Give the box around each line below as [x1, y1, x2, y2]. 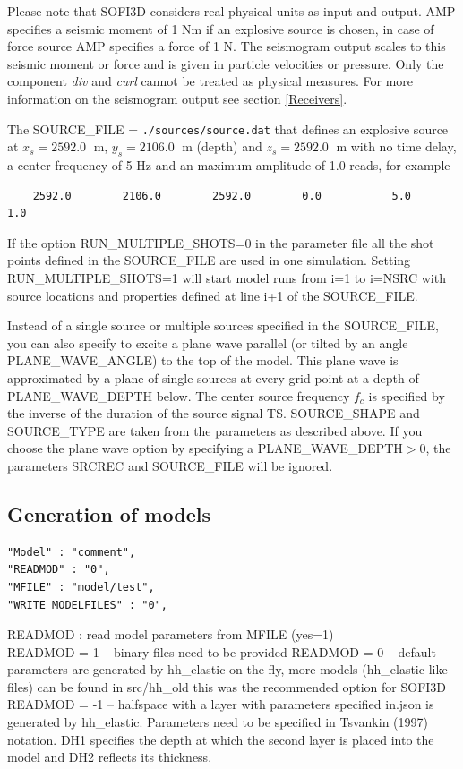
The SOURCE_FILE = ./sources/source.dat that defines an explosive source [7, 119, 449, 138]
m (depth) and [182, 137, 262, 156]
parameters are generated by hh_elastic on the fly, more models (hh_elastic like [7, 660, 448, 679]
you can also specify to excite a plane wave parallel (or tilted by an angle [7, 333, 408, 352]
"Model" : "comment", [7, 545, 136, 559]
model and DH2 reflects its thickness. [7, 748, 212, 766]
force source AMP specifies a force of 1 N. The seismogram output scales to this [7, 37, 446, 56]
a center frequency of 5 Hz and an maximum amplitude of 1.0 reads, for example [7, 156, 450, 175]
